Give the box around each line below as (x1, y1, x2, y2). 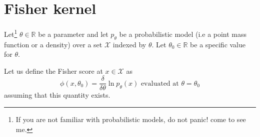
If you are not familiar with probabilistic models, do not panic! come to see (15, 114, 246, 125)
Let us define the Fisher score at (4, 65, 103, 76)
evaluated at (140, 80, 179, 87)
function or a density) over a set (4, 39, 102, 49)
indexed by (112, 39, 146, 49)
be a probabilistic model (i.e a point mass (119, 28, 247, 39)
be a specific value (190, 39, 246, 49)
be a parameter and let (38, 28, 108, 39)
